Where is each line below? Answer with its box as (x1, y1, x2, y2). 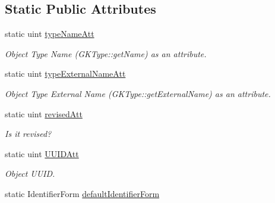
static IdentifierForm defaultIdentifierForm (5, 187, 160, 199)
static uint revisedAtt (5, 107, 83, 120)
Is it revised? (5, 127, 52, 140)
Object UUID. (5, 167, 55, 180)
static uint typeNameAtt (5, 27, 94, 40)
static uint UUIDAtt (5, 147, 79, 160)
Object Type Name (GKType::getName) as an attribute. (5, 47, 207, 60)
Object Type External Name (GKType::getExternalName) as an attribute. (5, 87, 271, 99)
